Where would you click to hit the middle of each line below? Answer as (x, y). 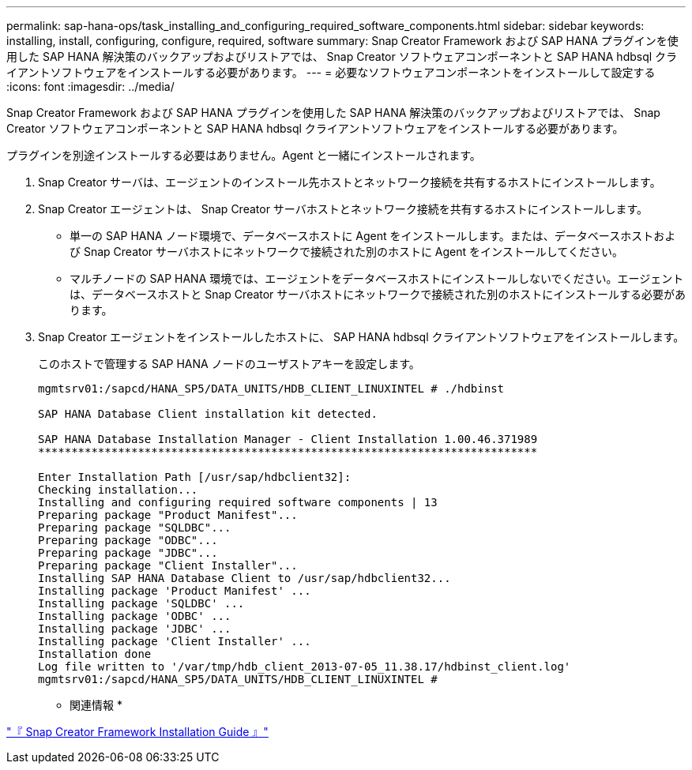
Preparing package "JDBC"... (128, 553)
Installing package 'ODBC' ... (135, 616)
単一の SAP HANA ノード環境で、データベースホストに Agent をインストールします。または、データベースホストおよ (373, 236)
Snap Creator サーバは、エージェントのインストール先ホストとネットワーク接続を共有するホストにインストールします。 (350, 182)
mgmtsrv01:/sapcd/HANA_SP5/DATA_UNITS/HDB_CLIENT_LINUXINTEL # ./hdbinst (271, 389)
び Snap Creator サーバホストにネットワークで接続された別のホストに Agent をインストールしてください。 (346, 252)
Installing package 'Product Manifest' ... (175, 591)
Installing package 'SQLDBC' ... (141, 603)
